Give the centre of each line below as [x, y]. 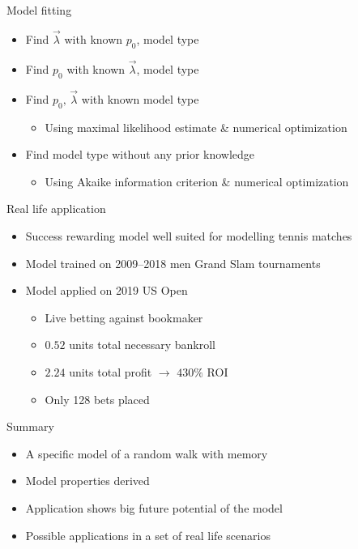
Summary [30, 426]
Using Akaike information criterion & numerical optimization [197, 181]
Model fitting [39, 10]
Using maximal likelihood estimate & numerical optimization [196, 127]
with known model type [140, 98]
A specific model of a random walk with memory [147, 453]
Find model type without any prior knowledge [140, 154]
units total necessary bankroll [142, 345]
